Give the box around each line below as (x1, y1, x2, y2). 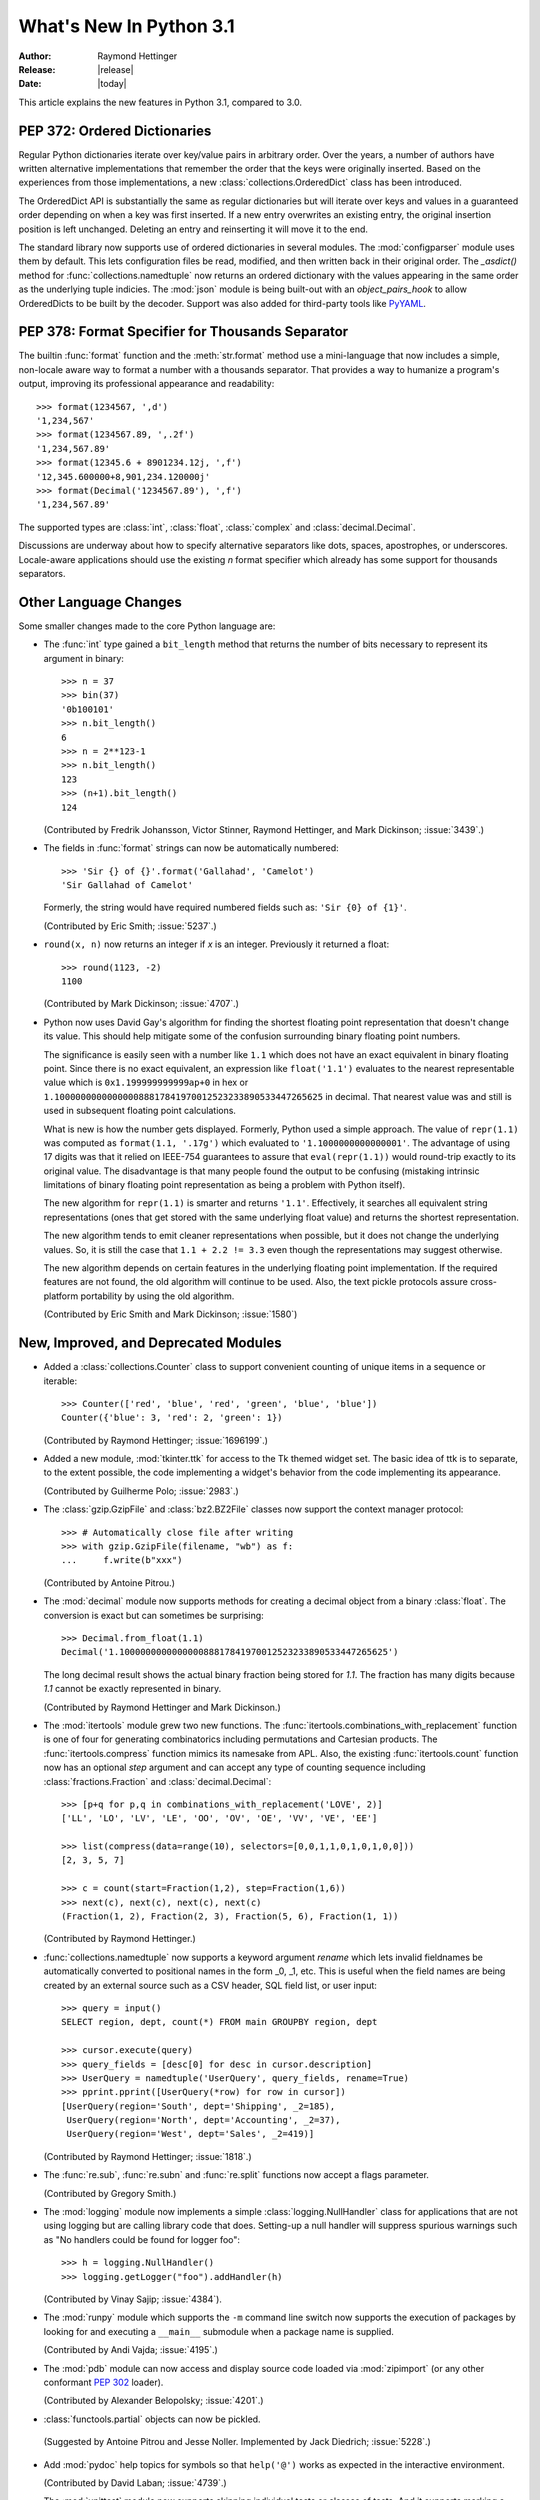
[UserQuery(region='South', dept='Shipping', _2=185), (61, 2100, 336, 2112)
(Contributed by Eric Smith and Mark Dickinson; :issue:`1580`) (43, 1308, 298, 1320)
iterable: (43, 1375, 78, 1387)
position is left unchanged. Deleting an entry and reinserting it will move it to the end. (18, 223, 369, 235)
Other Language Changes (18, 593, 182, 610)
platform (43, 1290, 79, 1302)
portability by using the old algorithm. (80, 1290, 235, 1302)
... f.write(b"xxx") (61, 1555, 183, 1566)
